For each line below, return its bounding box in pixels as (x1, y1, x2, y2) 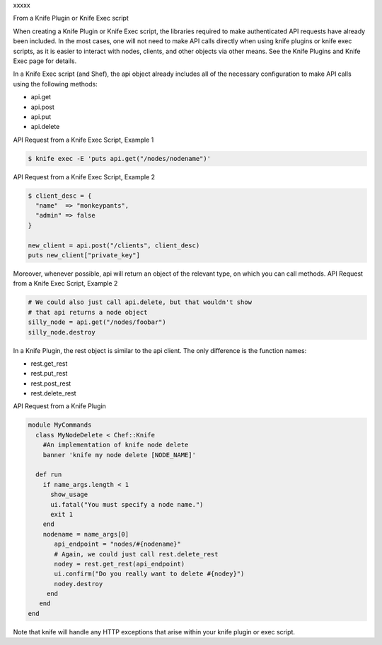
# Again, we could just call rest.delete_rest (54, 550, 219, 558)
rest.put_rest (30, 369, 68, 378)
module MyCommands (28, 421, 92, 429)
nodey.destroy (54, 580, 103, 588)
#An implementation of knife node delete (42, 441, 189, 449)
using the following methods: (13, 79, 98, 88)
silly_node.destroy (28, 328, 95, 336)
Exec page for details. (13, 57, 77, 65)
